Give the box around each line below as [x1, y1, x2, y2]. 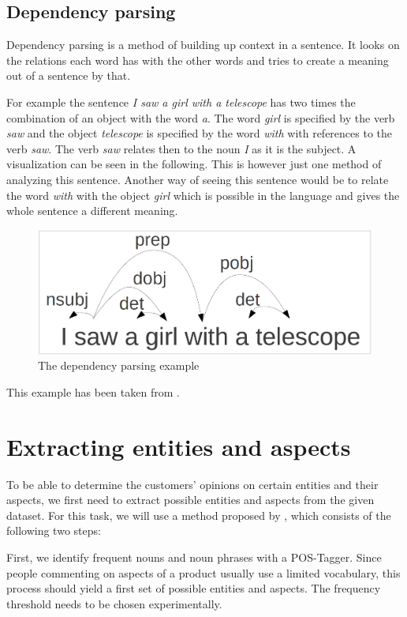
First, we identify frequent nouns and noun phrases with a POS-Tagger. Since [6, 548, 382, 565]
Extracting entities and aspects [6, 430, 351, 462]
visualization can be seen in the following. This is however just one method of [6, 156, 382, 172]
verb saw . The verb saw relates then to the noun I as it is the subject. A [6, 140, 357, 156]
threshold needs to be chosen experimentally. [6, 595, 222, 611]
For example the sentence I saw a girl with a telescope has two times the [6, 93, 356, 110]
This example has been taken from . [6, 383, 180, 400]
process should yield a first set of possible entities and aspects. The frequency [6, 580, 381, 596]
